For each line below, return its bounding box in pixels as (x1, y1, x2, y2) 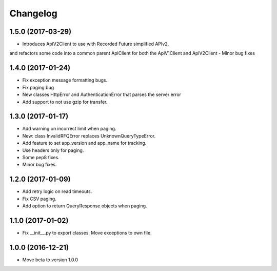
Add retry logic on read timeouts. (22, 188, 92, 195)
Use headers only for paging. (22, 147, 84, 153)
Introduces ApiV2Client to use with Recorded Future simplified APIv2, (22, 41, 169, 47)
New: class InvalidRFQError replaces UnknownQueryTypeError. (22, 132, 156, 139)
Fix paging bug (22, 84, 54, 90)
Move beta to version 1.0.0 (22, 257, 78, 263)
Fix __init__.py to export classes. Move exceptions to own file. (22, 229, 152, 236)
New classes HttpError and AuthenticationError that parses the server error (22, 91, 182, 98)
